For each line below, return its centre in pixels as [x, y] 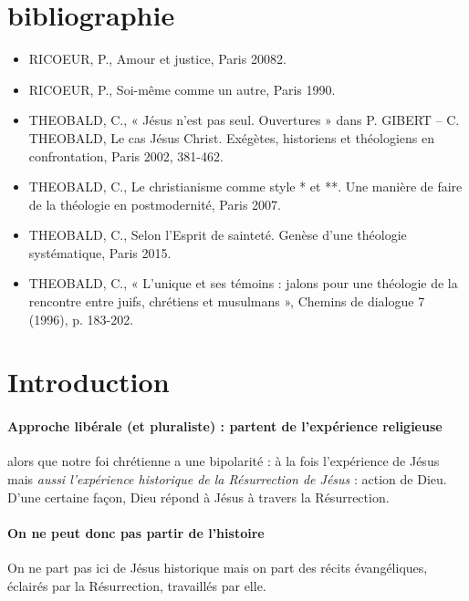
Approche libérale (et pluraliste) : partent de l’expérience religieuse [225, 426]
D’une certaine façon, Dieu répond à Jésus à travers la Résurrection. [198, 497]
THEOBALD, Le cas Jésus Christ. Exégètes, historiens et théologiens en [231, 137]
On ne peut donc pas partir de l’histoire [136, 532]
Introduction [89, 382]
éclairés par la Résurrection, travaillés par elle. [137, 585]
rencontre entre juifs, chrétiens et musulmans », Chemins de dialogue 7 [227, 301]
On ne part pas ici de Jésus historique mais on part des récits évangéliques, [218, 567]
